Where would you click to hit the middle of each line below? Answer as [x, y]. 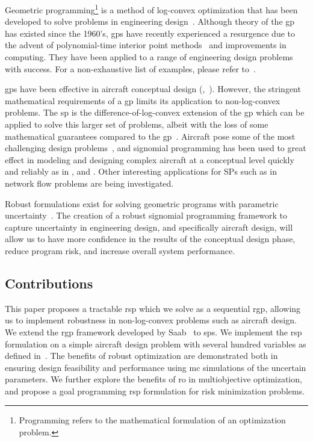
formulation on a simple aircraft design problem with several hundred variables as [156, 344]
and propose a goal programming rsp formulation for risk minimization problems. [155, 391]
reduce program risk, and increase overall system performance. [120, 250]
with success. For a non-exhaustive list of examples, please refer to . [130, 68]
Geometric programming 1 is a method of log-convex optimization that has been [151, 9]
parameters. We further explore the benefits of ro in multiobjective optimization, [153, 379]
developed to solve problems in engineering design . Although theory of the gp [150, 21]
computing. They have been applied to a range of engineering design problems [149, 57]
